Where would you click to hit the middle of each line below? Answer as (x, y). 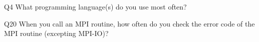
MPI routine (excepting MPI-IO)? (56, 33)
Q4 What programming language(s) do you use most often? (95, 6)
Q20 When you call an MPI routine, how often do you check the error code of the (129, 23)
